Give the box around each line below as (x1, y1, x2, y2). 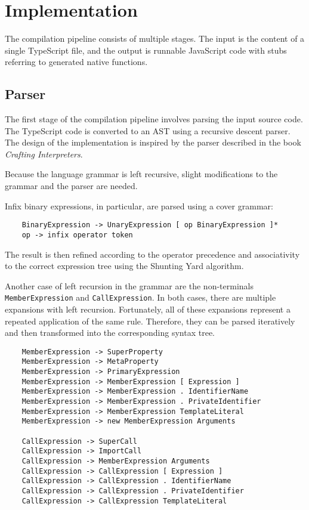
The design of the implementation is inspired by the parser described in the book (5, 136, 301, 149)
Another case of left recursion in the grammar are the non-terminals (5, 279, 254, 292)
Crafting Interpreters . (5, 147, 83, 160)
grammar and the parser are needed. (5, 180, 138, 192)
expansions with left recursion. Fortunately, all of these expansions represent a (5, 303, 291, 316)
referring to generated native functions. (5, 55, 148, 68)
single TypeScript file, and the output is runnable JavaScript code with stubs (5, 44, 287, 56)
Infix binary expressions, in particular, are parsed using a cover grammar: (5, 199, 273, 212)
